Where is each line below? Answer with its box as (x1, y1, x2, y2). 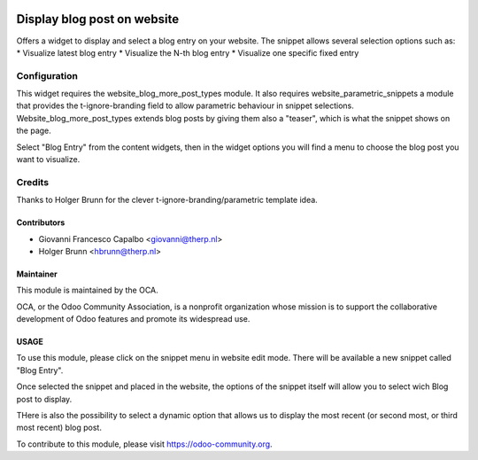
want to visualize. (16, 154, 81, 164)
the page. (16, 125, 52, 136)
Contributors (16, 217, 66, 228)
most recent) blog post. (16, 422, 102, 433)
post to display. (16, 394, 73, 404)
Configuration (16, 69, 79, 82)
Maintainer (16, 269, 58, 279)
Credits (16, 175, 49, 188)
